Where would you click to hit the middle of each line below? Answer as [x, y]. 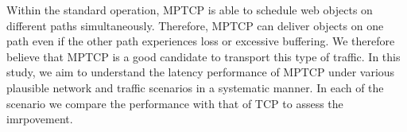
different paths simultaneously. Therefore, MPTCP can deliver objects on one [195, 25]
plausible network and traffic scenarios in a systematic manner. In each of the [195, 87]
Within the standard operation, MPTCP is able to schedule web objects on [190, 10]
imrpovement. [40, 119]
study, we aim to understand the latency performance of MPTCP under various [201, 72]
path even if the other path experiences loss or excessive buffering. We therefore [201, 41]
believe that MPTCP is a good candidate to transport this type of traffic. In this [203, 56]
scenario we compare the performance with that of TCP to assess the [175, 103]
